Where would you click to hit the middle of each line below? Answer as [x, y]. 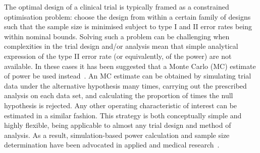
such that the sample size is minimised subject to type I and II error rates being [128, 26]
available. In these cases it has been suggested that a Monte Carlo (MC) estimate [130, 66]
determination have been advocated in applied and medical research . [112, 145]
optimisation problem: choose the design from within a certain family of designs [127, 16]
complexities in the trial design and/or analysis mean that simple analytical [121, 46]
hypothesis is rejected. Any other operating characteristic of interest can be [121, 105]
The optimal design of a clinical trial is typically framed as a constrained [117, 7]
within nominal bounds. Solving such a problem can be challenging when [117, 36]
